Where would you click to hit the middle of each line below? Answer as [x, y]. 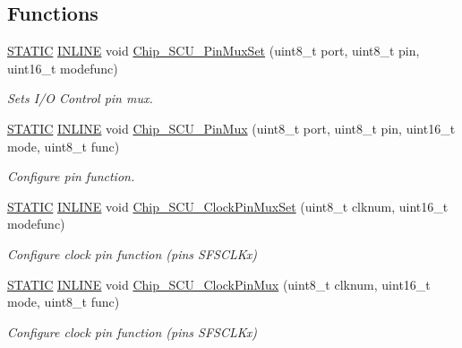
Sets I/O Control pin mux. [80, 98]
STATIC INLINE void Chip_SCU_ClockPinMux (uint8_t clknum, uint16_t [219, 284]
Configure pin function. [71, 176]
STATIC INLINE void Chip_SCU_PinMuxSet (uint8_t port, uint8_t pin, [214, 51]
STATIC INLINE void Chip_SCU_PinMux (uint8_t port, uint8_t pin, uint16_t [231, 128]
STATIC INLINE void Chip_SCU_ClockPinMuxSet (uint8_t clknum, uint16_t [228, 206]
